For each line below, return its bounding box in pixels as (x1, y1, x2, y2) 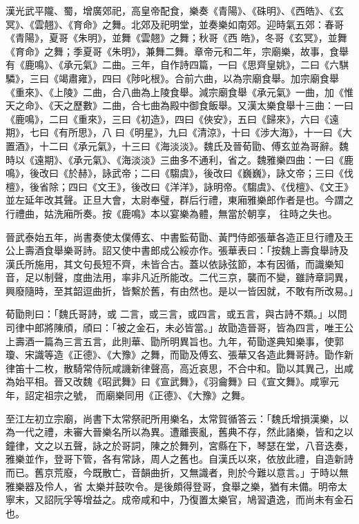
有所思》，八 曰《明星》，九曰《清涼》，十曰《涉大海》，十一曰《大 (58, 125, 352, 139)
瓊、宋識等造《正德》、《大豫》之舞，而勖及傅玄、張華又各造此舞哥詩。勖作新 (6, 347, 353, 362)
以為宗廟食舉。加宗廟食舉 (222, 70, 339, 85)
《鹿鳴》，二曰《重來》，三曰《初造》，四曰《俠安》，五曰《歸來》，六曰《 (6, 111, 329, 126)
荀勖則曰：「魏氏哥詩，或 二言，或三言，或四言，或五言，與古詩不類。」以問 (6, 307, 347, 321)
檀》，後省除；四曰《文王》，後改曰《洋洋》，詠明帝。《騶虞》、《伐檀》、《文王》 (6, 179, 353, 193)
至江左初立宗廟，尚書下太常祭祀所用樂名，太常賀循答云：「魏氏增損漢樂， (6, 411, 339, 425)
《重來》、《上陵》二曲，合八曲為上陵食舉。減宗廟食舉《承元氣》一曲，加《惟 (6, 84, 353, 99)
